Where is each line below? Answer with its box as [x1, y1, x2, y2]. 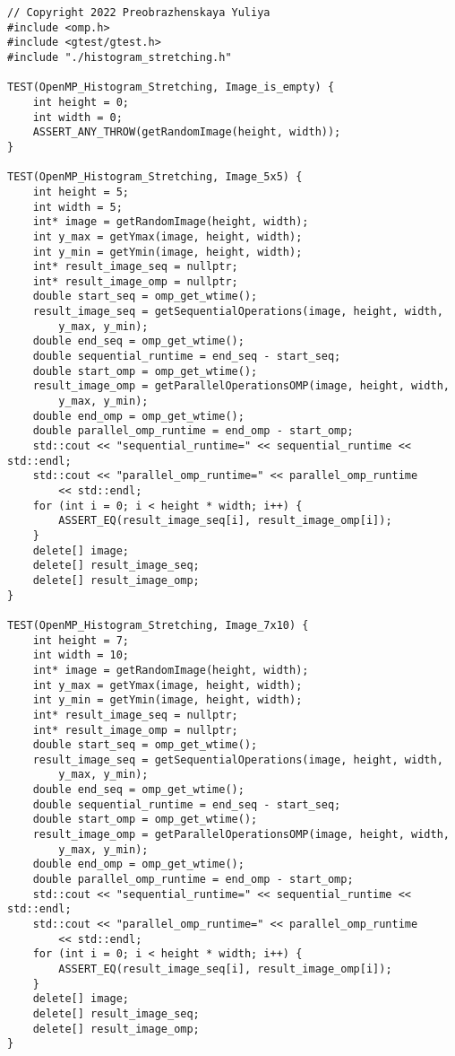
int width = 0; [32, 110, 123, 124]
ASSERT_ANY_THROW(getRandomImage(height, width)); [32, 126, 341, 139]
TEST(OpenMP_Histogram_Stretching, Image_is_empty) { [7, 81, 335, 94]
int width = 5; [32, 200, 123, 214]
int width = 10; [32, 649, 130, 662]
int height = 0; [32, 95, 130, 109]
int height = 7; [32, 633, 130, 647]
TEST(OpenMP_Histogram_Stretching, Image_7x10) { [7, 618, 309, 632]
